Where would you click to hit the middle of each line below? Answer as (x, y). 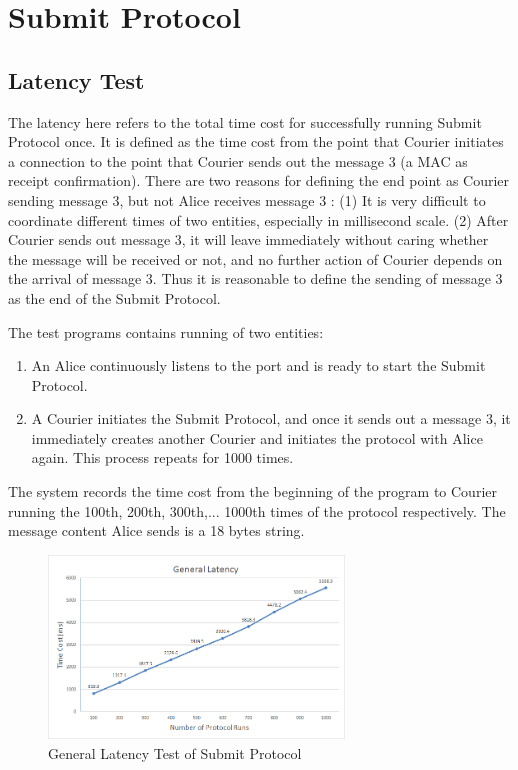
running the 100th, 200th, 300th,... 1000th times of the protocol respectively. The (257, 510)
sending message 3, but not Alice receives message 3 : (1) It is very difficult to (247, 199)
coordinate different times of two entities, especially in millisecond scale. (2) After (258, 219)
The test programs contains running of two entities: (166, 331)
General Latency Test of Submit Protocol (175, 752)
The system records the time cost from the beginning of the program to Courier (252, 491)
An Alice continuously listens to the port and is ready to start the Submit (258, 365)
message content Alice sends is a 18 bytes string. (156, 530)
